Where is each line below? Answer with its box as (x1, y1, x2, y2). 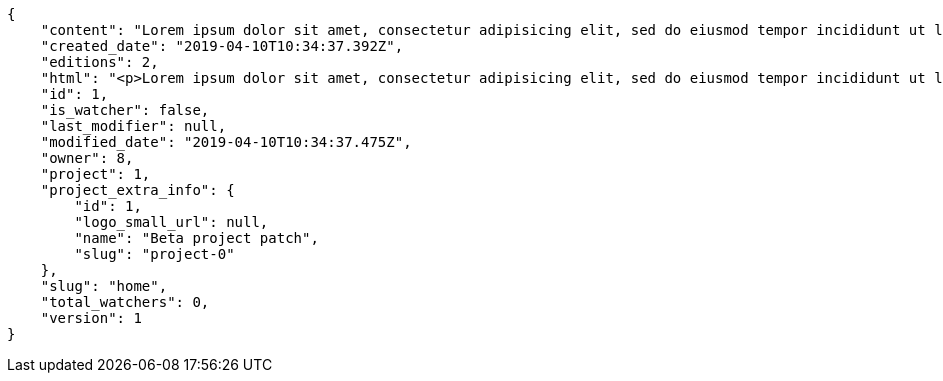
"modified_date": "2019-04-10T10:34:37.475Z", (40, 134, 412, 150)
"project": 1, (40, 166, 151, 182)
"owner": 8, (40, 150, 134, 166)
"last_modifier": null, (40, 118, 227, 134)
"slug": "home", (40, 278, 168, 294)
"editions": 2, (40, 54, 159, 70)
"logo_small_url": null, (74, 214, 269, 230)
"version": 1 (40, 310, 142, 326)
